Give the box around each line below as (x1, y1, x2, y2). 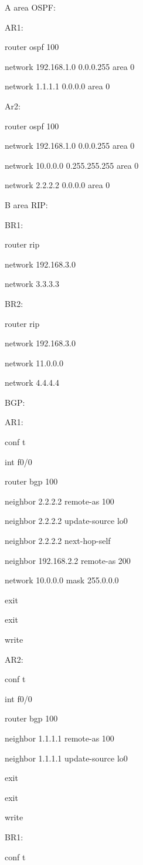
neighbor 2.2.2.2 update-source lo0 (5, 515, 128, 527)
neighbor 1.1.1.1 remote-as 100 (5, 732, 114, 744)
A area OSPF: (5, 1, 56, 13)
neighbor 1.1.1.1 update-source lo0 (5, 752, 128, 764)
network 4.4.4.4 (5, 376, 59, 389)
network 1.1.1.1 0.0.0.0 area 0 (5, 80, 110, 92)
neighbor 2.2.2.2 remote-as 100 (5, 495, 114, 507)
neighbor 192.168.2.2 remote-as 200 (5, 554, 131, 566)
